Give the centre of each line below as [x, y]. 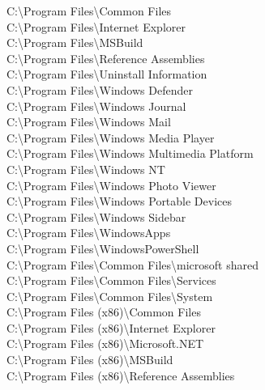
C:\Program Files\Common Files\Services [111, 280]
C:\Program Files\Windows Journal [96, 106]
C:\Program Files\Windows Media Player [111, 137]
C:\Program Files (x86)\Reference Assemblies [121, 375]
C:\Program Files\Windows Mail [89, 122]
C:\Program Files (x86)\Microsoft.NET [105, 343]
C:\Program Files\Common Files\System [110, 296]
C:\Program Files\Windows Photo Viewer [111, 185]
